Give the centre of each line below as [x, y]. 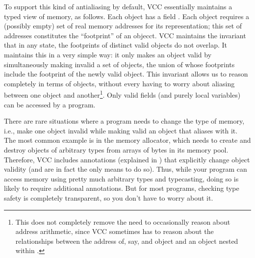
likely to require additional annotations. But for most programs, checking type [122, 188]
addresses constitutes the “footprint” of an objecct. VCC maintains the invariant [125, 35]
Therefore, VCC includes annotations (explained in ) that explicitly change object [127, 159]
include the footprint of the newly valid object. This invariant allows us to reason [126, 74]
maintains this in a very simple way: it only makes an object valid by [108, 54]
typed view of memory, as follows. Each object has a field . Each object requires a [127, 16]
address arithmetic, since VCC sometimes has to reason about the [115, 231]
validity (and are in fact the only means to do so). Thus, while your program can [126, 169]
